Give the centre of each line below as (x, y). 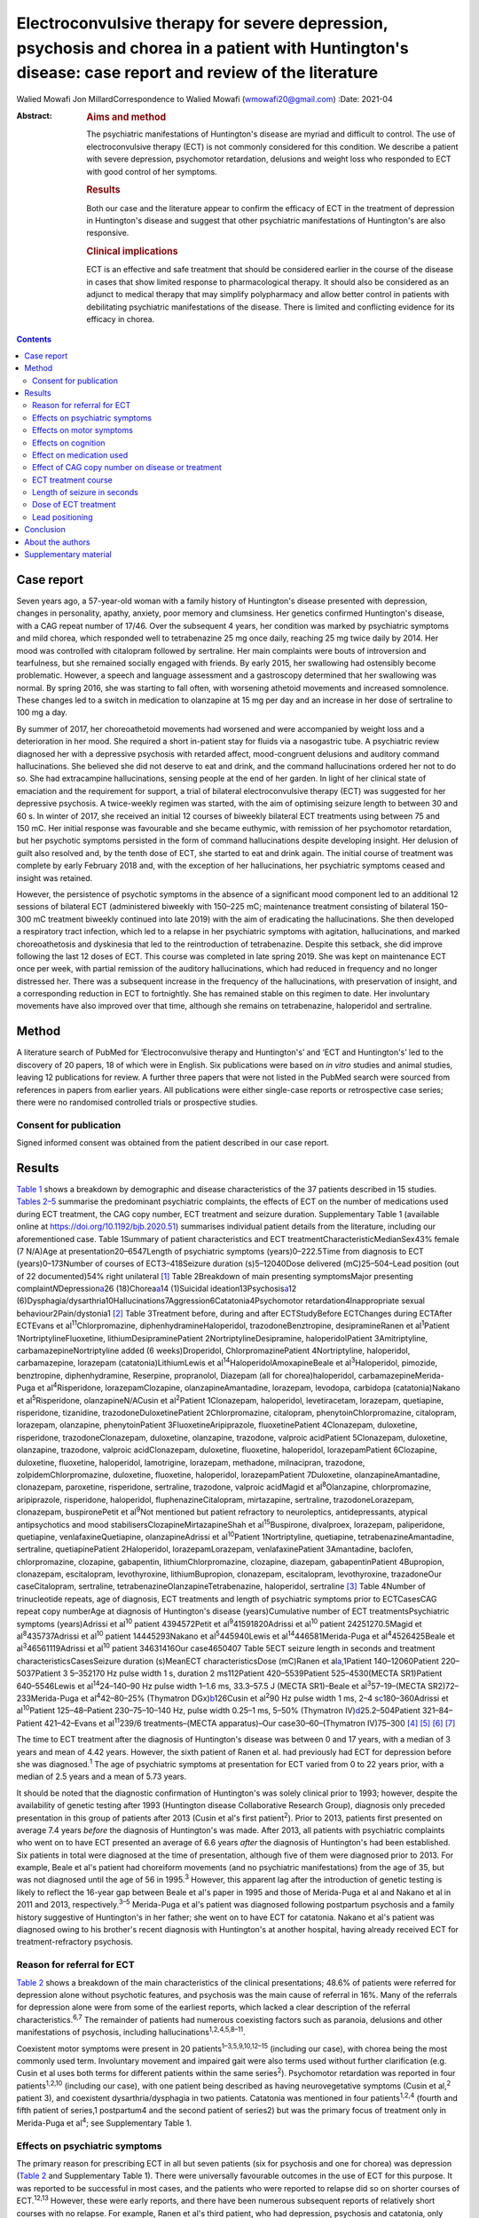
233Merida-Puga (47, 1698)
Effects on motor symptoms (82, 430)
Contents (34, 339)
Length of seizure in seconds (86, 492)
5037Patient (39, 1673)
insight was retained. (55, 877)
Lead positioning (63, 517)
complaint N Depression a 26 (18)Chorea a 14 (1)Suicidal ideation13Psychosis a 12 (157, 1289)
